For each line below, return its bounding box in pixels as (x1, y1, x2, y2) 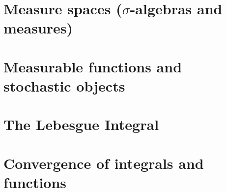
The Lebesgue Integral (3, 114, 159, 134)
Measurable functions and (3, 56, 182, 76)
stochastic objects (3, 75, 125, 96)
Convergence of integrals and (3, 153, 204, 173)
